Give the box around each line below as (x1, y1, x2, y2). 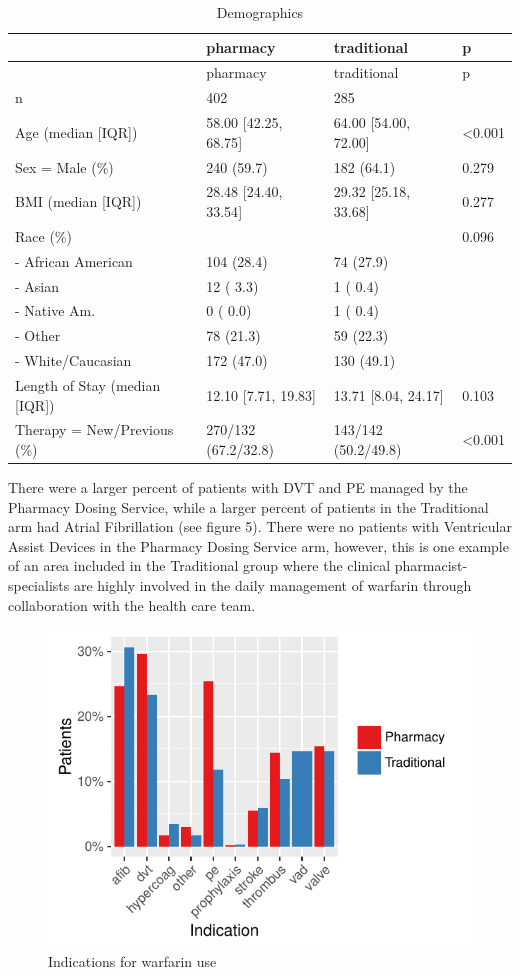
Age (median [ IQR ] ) (15, 121, 138, 142)
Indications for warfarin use (48, 950, 217, 971)
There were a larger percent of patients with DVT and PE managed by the (8, 477, 468, 498)
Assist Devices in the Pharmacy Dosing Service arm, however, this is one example (8, 535, 509, 556)
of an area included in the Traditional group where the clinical (8, 555, 391, 576)
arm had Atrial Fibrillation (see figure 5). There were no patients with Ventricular (8, 516, 512, 537)
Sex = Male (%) (15, 156, 114, 177)
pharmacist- (394, 555, 468, 576)
